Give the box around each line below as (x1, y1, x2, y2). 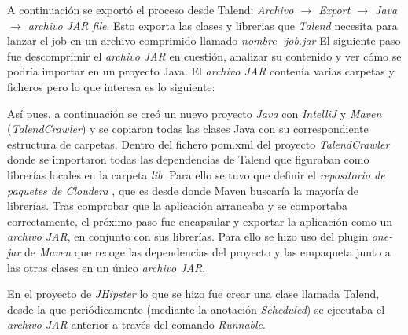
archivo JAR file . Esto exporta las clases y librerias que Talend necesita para (28, 17, 398, 33)
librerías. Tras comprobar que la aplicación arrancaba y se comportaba (7, 197, 348, 214)
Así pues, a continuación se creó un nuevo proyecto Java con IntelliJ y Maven (7, 105, 382, 121)
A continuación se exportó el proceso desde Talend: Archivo (7, 2, 294, 17)
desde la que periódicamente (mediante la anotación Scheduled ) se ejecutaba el (7, 300, 385, 317)
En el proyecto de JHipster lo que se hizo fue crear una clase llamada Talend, (7, 285, 380, 302)
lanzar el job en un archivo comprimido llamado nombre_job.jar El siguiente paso (7, 32, 401, 49)
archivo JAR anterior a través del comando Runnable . (7, 316, 266, 333)
